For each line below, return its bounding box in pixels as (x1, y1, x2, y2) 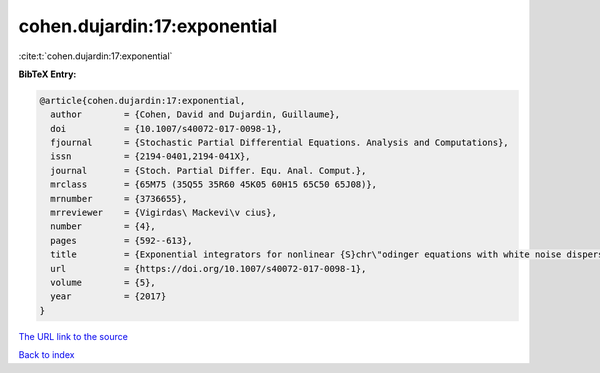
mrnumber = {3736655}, (50, 193, 188, 204)
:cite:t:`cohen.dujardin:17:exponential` (18, 50, 173, 62)
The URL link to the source (18, 330, 129, 342)
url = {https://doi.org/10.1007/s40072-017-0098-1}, (50, 263, 367, 274)
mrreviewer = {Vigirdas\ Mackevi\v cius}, (50, 207, 277, 219)
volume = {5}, (50, 277, 157, 288)
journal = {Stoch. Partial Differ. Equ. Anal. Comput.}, (50, 165, 367, 176)
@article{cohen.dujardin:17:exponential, (39, 95, 246, 106)
